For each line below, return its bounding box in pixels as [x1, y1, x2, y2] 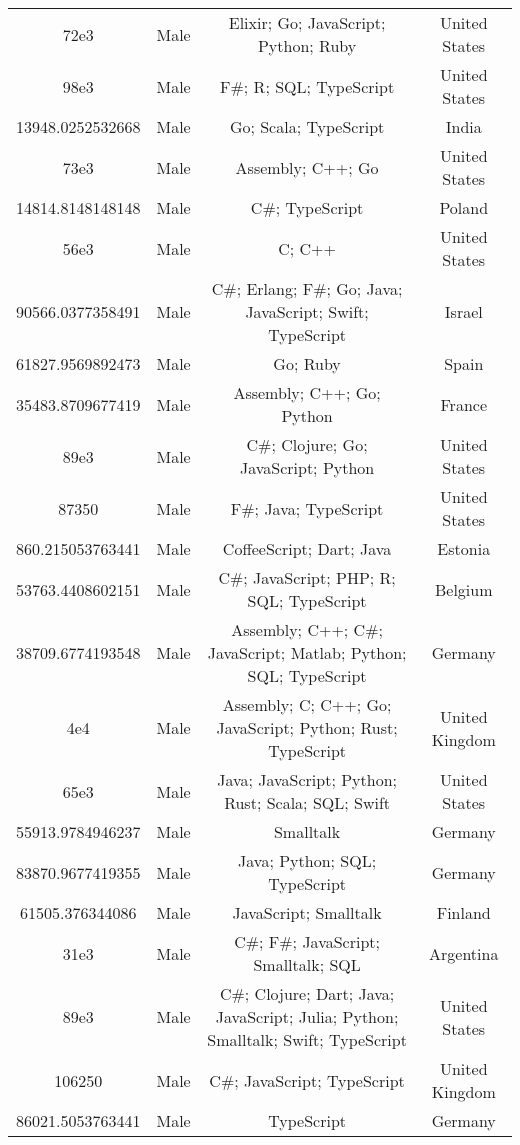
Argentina [429, 941, 499, 965]
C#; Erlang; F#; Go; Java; [211, 277, 403, 300]
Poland [439, 196, 489, 219]
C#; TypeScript [250, 196, 364, 219]
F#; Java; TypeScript [230, 496, 384, 520]
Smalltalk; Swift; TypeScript [207, 1028, 407, 1051]
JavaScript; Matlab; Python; [207, 641, 407, 664]
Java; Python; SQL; [238, 849, 377, 872]
